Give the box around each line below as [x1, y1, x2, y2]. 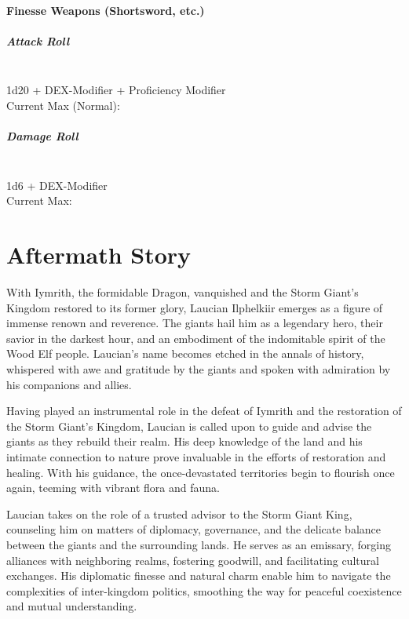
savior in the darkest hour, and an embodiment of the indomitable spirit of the [6, 330, 385, 346]
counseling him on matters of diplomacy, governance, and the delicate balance [6, 521, 382, 537]
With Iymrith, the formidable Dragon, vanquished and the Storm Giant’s [6, 284, 359, 300]
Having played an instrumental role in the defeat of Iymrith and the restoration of [6, 402, 402, 419]
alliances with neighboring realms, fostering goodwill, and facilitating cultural [6, 552, 379, 568]
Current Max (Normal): [6, 96, 120, 113]
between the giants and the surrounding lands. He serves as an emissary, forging [6, 536, 392, 552]
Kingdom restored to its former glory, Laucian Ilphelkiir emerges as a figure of [6, 299, 383, 315]
